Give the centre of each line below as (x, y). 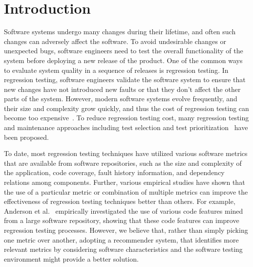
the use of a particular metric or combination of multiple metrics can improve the (126, 191)
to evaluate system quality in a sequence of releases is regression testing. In (116, 70)
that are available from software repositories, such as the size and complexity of (123, 163)
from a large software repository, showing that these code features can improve (122, 220)
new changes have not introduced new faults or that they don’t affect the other (122, 89)
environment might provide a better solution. (71, 258)
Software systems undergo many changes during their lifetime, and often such (120, 32)
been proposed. (26, 137)
